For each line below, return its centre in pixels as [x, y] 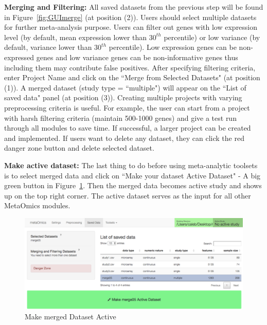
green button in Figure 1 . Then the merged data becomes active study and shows [133, 185]
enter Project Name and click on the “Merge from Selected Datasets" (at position [132, 77]
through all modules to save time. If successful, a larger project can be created [128, 128]
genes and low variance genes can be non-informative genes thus [137, 57]
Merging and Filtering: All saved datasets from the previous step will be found [134, 7]
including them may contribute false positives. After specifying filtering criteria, [130, 67]
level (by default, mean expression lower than [76, 37]
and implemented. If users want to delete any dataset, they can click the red [124, 138]
